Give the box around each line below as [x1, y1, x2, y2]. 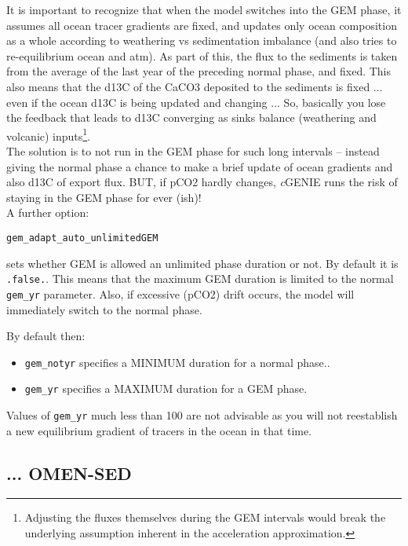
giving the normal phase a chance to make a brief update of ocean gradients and [6, 158, 393, 174]
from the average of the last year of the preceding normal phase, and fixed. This [6, 63, 392, 79]
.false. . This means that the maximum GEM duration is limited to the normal [6, 270, 394, 287]
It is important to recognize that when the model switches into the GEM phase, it [6, 2, 402, 17]
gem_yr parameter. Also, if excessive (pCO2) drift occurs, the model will [6, 285, 355, 302]
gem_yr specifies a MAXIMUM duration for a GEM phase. [24, 380, 308, 397]
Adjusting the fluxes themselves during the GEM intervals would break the [24, 509, 386, 526]
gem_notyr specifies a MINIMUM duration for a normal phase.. [24, 354, 330, 370]
